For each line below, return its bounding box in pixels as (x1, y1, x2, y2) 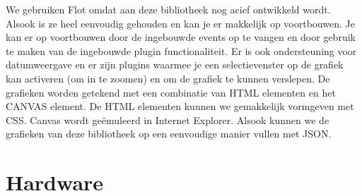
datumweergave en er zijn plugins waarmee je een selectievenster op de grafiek (6, 57, 344, 72)
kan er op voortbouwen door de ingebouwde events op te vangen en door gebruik (6, 30, 356, 44)
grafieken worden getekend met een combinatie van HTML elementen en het (6, 85, 336, 99)
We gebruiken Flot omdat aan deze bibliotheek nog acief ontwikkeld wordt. (6, 2, 331, 16)
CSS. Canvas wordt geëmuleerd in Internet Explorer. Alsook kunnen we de (6, 112, 329, 127)
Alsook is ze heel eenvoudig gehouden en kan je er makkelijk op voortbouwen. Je (6, 16, 355, 30)
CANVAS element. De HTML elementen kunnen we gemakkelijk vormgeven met (6, 99, 354, 114)
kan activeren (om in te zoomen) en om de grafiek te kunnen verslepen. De (6, 71, 330, 85)
